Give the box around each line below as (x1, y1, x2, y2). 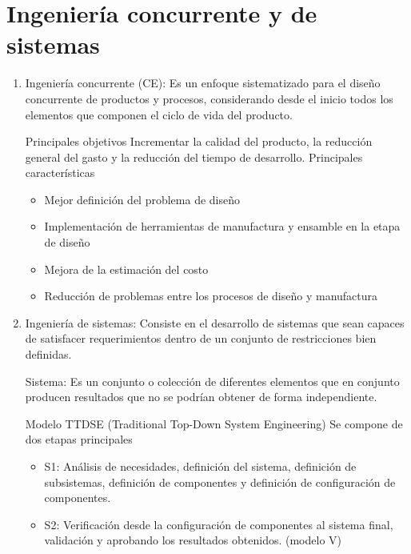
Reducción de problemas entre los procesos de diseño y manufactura (44, 287, 378, 304)
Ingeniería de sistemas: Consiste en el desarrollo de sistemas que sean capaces (25, 314, 405, 331)
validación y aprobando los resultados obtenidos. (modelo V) (44, 532, 342, 548)
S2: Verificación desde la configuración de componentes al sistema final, (44, 516, 393, 532)
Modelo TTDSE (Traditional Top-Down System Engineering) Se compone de (25, 415, 403, 432)
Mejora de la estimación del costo (44, 260, 209, 277)
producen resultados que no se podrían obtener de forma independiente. (25, 388, 377, 405)
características (25, 164, 95, 181)
